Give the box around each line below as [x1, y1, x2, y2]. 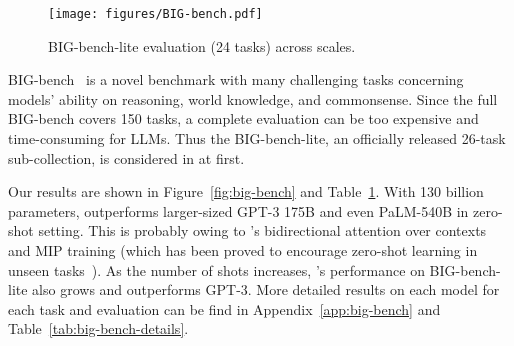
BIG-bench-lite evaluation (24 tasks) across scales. [48, 35, 356, 56]
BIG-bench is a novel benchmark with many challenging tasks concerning [8, 69, 464, 90]
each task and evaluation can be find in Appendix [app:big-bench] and [8, 298, 441, 319]
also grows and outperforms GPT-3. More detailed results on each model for [32, 279, 500, 300]
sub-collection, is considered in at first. [8, 147, 245, 168]
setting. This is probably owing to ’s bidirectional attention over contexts [38, 220, 487, 241]
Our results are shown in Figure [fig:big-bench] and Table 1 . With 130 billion [8, 181, 484, 202]
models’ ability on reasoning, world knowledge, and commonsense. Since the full [8, 88, 498, 109]
